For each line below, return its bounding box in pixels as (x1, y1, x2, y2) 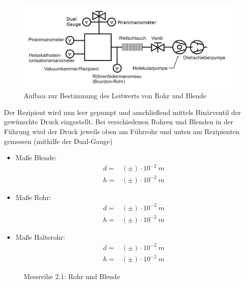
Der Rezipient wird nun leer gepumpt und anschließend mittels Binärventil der (4, 107, 241, 117)
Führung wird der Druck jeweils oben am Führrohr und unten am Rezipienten (4, 126, 240, 137)
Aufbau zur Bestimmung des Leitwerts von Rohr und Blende (24, 90, 207, 101)
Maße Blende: (15, 152, 57, 163)
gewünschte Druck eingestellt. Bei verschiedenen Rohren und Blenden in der (4, 116, 234, 127)
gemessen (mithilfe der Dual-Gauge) (4, 136, 113, 146)
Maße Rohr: (15, 192, 51, 202)
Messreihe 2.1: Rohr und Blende (24, 271, 120, 282)
